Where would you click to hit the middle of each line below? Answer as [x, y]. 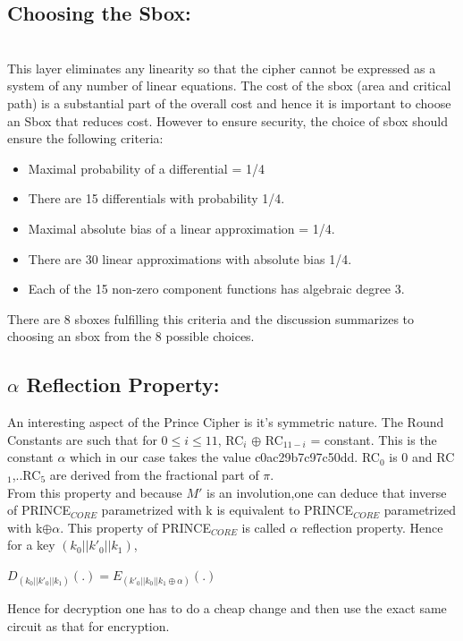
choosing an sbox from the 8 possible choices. [131, 336]
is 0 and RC [422, 457]
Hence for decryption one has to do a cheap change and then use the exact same [227, 608]
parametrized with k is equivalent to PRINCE [227, 510]
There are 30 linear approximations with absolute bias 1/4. [190, 258]
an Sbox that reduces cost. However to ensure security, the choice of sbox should [227, 120]
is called [264, 527]
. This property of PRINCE [135, 527]
